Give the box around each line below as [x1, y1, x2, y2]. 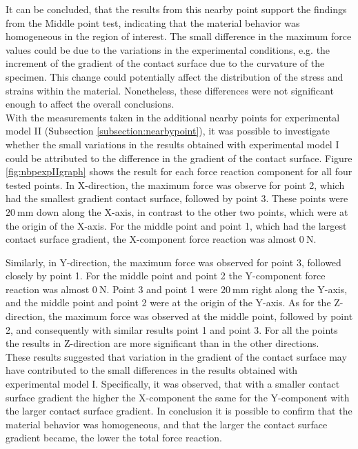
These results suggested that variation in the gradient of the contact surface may [6, 349, 347, 363]
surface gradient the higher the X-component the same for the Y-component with [6, 390, 350, 404]
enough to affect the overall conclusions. [6, 97, 175, 111]
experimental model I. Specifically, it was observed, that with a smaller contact [6, 377, 340, 391]
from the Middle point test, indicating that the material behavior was [6, 15, 300, 30]
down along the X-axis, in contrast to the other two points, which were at [37, 204, 348, 219]
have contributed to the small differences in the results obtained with [6, 363, 298, 377]
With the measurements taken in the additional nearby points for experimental [6, 110, 340, 124]
